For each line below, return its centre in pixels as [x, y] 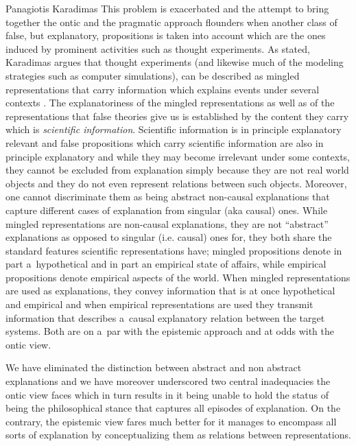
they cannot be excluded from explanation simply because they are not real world [177, 170]
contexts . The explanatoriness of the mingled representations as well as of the [170, 103]
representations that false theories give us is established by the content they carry [177, 116]
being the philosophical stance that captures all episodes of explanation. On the [173, 408]
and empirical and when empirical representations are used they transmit [159, 304]
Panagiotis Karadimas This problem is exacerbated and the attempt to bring [167, 8]
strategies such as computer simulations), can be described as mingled [153, 75]
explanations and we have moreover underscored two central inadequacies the [168, 381]
